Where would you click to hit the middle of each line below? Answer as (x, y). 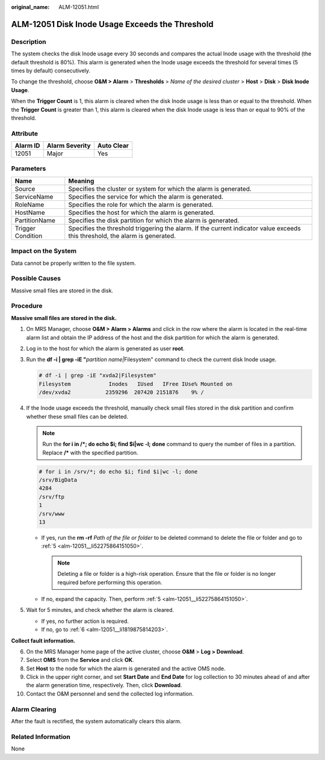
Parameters (29, 168)
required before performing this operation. (110, 582)
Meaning (81, 181)
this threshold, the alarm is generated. (122, 236)
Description (29, 42)
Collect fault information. (43, 640)
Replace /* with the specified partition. (90, 453)
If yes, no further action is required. (85, 621)
